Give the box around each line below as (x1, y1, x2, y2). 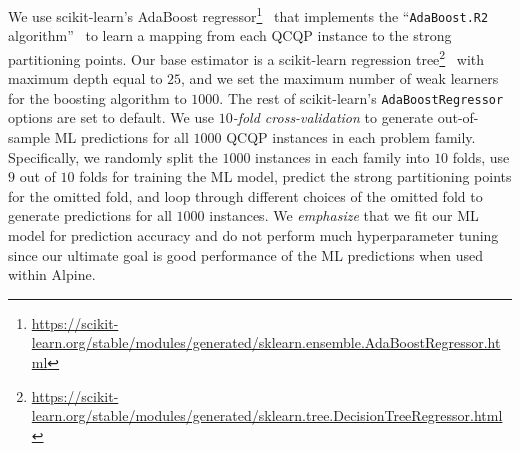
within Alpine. (8, 264, 96, 285)
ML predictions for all (54, 127, 189, 147)
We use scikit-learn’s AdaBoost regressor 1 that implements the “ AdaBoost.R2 (8, 3, 489, 26)
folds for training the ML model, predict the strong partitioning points (79, 166, 512, 187)
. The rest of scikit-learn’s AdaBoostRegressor (219, 87, 504, 108)
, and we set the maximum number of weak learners (181, 68, 499, 89)
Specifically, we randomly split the (8, 146, 218, 167)
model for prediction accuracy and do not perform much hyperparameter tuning (8, 224, 499, 245)
